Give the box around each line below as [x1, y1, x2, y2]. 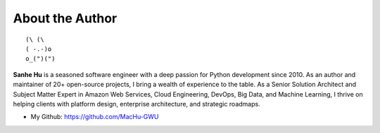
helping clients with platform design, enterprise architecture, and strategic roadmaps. [13, 99, 260, 108]
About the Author [13, 10, 118, 26]
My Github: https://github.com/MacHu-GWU [30, 113, 159, 121]
